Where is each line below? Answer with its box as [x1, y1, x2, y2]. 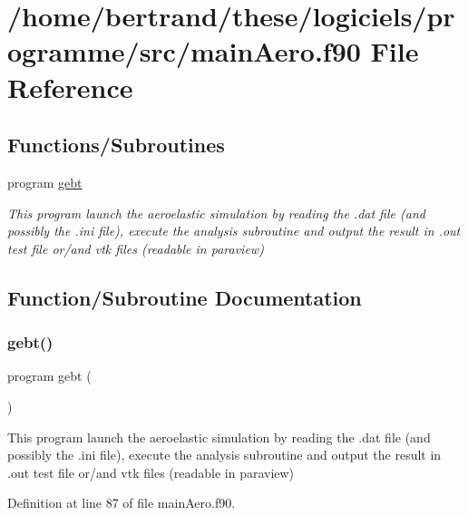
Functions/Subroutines [7, 131, 225, 159]
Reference [7, 68, 133, 105]
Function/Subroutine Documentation [7, 283, 362, 311]
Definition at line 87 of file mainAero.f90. [7, 493, 236, 512]
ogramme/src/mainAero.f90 [7, 33, 361, 70]
